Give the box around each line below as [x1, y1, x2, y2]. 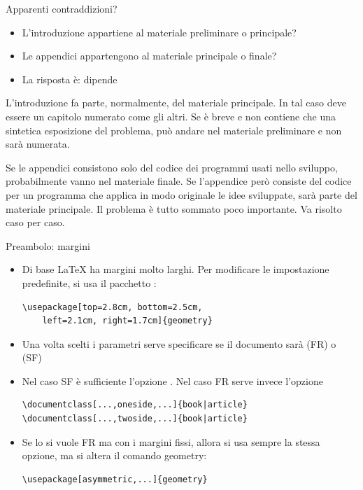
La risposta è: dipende [22, 71, 118, 86]
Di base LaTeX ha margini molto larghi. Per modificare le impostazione [22, 262, 329, 276]
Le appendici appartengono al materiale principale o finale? [22, 48, 277, 63]
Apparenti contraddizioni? [6, 1, 118, 15]
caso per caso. [6, 215, 65, 230]
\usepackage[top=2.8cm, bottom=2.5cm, [22, 302, 203, 312]
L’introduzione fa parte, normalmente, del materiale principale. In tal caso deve [6, 95, 346, 110]
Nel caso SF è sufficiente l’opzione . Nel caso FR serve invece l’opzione [22, 373, 323, 388]
